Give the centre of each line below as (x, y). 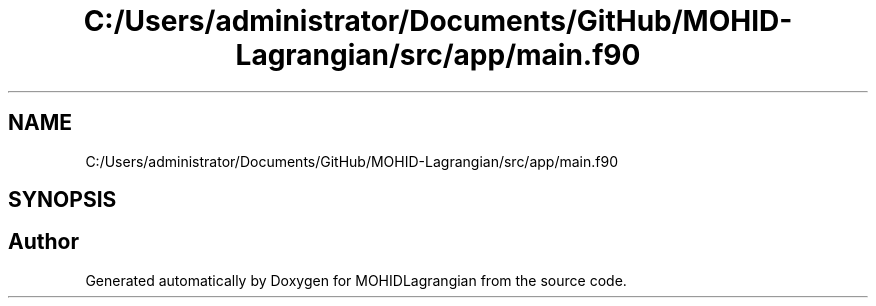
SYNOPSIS (62, 200)
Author (43, 242)
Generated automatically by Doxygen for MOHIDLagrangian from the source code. (356, 280)
